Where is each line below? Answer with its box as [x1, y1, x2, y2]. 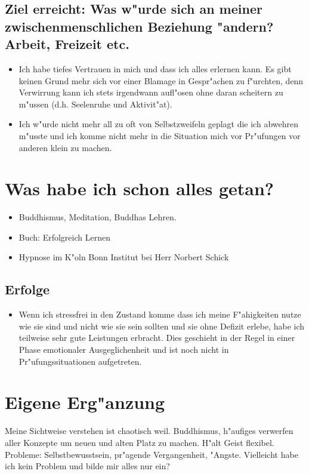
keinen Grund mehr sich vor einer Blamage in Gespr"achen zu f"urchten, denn [18, 74, 304, 87]
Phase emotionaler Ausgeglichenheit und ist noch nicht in [18, 343, 229, 356]
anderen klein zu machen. [18, 141, 112, 153]
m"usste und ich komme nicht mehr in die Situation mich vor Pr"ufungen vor [18, 129, 301, 141]
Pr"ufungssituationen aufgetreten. [18, 355, 142, 367]
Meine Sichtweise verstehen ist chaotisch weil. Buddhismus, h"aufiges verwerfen [5, 424, 293, 437]
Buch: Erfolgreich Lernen [18, 230, 110, 243]
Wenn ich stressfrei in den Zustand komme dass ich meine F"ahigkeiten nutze [18, 308, 301, 321]
